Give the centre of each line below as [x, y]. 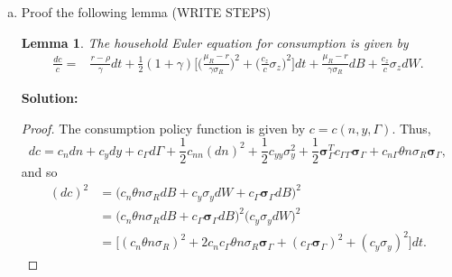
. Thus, [411, 128]
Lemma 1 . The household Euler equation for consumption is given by [215, 42]
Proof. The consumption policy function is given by [163, 128]
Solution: [50, 97]
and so [39, 172]
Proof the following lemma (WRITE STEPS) [146, 12]
